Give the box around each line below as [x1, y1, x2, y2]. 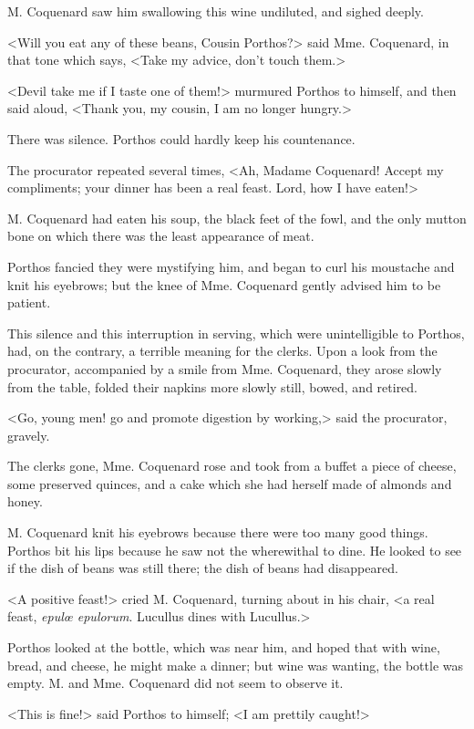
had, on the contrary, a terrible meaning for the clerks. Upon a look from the [7, 341, 438, 360]
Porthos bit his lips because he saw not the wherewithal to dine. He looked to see [7, 540, 462, 559]
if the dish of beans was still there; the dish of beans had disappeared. [7, 558, 398, 578]
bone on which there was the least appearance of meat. [7, 226, 314, 245]
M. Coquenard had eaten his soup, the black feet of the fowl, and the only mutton [7, 208, 467, 227]
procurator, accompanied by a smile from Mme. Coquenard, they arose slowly [7, 359, 442, 378]
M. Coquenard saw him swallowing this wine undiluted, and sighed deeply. [7, 2, 424, 20]
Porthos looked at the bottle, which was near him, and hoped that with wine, [7, 638, 440, 657]
